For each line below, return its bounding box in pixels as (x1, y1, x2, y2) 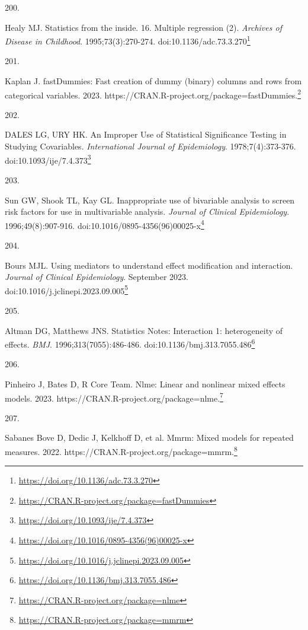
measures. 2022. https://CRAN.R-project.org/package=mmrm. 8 (5, 444, 238, 457)
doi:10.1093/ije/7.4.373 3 (5, 152, 91, 166)
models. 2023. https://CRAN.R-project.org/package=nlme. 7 (5, 390, 223, 404)
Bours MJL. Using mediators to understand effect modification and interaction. (5, 259, 293, 271)
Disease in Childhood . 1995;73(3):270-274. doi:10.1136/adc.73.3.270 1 (5, 33, 251, 47)
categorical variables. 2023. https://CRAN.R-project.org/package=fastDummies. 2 (5, 87, 301, 101)
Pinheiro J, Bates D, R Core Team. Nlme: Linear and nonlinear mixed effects (5, 378, 285, 390)
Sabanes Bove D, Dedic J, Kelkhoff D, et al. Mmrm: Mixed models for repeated (5, 431, 294, 444)
